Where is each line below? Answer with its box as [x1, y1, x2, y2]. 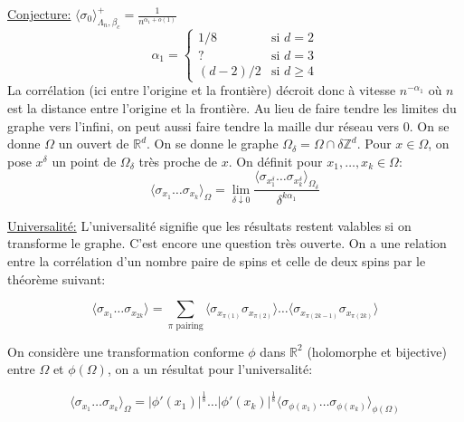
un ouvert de [58, 134, 129, 153]
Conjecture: [7, 5, 71, 23]
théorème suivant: [7, 269, 106, 288]
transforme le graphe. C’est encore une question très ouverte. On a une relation [7, 234, 447, 253]
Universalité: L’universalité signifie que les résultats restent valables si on [7, 216, 412, 235]
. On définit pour [228, 151, 323, 170]
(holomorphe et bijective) [307, 341, 447, 360]
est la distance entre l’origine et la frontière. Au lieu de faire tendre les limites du [7, 98, 457, 117]
